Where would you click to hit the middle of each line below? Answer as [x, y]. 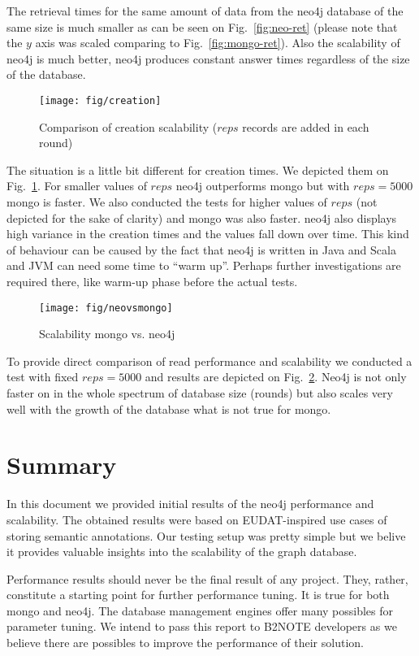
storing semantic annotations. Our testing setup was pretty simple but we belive [206, 535]
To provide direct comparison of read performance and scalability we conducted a [209, 361]
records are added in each [306, 126]
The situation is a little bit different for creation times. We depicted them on [198, 169]
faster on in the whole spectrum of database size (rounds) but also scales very [200, 393]
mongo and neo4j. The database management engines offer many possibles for [200, 610]
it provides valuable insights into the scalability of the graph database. [182, 552]
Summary [62, 465]
